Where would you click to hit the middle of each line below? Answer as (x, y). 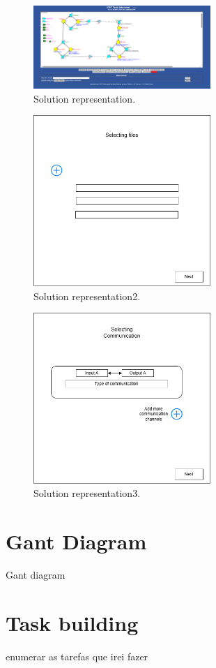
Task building (72, 622)
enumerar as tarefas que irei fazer (77, 656)
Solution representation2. (87, 296)
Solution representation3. (87, 493)
